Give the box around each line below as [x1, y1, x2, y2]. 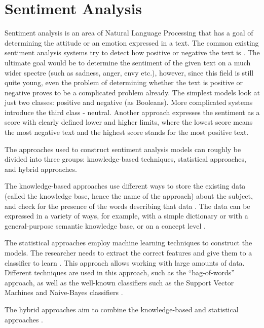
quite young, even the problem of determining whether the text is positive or [5, 77, 243, 88]
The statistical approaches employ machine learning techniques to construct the [5, 237, 252, 248]
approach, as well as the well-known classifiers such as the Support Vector [5, 277, 234, 287]
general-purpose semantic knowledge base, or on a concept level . [5, 220, 206, 231]
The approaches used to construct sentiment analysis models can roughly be [5, 143, 241, 154]
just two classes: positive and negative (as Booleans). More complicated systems [5, 97, 253, 107]
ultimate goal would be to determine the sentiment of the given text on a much [5, 57, 251, 67]
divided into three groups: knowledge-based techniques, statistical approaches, [5, 154, 246, 164]
